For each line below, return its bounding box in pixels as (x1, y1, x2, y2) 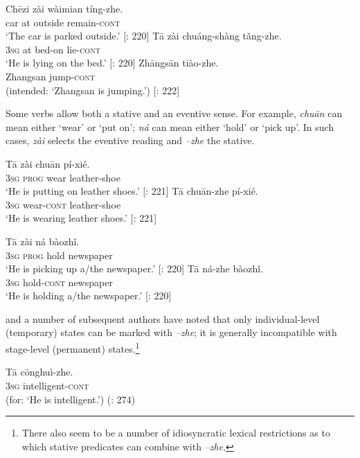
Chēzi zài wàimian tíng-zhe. (6, 1, 123, 15)
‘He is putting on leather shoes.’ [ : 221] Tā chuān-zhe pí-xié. (6, 184, 258, 198)
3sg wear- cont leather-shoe (6, 197, 121, 211)
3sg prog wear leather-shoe (6, 170, 120, 184)
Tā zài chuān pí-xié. (6, 156, 90, 170)
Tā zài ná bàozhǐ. (6, 234, 80, 248)
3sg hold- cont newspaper (6, 274, 113, 289)
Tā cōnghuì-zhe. (6, 364, 73, 379)
